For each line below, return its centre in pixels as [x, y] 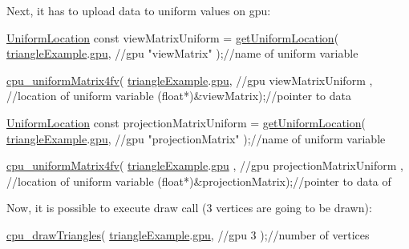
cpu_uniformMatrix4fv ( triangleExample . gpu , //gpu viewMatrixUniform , [190, 80]
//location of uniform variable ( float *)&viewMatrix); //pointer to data [179, 96]
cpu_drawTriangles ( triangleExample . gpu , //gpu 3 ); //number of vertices [188, 234]
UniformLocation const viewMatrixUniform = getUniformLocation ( [173, 37]
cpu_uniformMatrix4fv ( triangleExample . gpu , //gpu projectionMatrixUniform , [205, 165]
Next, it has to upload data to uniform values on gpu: [139, 10]
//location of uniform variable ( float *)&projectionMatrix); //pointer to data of [199, 181]
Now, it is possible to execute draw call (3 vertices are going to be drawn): [189, 208]
